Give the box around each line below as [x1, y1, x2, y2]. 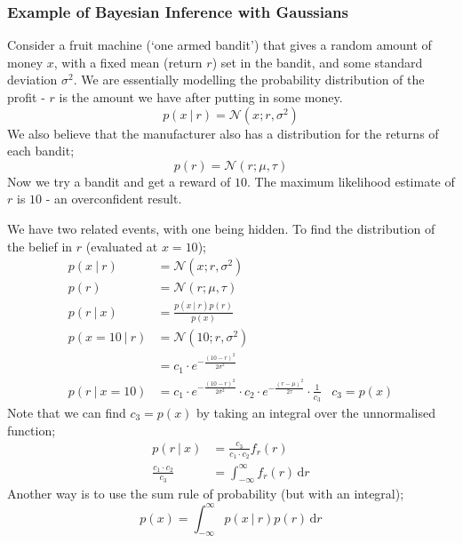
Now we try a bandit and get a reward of [7, 172, 231, 190]
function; [7, 420, 56, 439]
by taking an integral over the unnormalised [196, 403, 435, 421]
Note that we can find [7, 403, 126, 421]
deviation [7, 70, 58, 89]
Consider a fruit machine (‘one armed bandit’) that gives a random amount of [7, 36, 432, 54]
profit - [7, 88, 45, 106]
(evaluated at [85, 236, 158, 255]
